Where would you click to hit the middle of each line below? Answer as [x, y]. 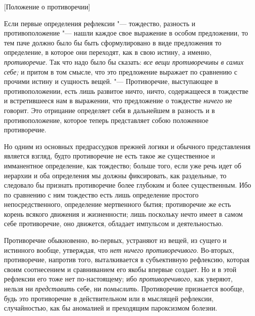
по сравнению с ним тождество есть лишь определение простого [101, 194]
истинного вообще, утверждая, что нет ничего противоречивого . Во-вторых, [119, 250]
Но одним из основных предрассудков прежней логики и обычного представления [127, 146]
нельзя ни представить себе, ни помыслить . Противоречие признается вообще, [124, 289]
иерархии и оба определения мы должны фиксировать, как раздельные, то [115, 175]
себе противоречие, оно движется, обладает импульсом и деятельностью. [114, 223]
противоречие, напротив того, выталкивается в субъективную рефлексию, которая [127, 259]
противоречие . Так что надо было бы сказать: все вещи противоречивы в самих [124, 61]
